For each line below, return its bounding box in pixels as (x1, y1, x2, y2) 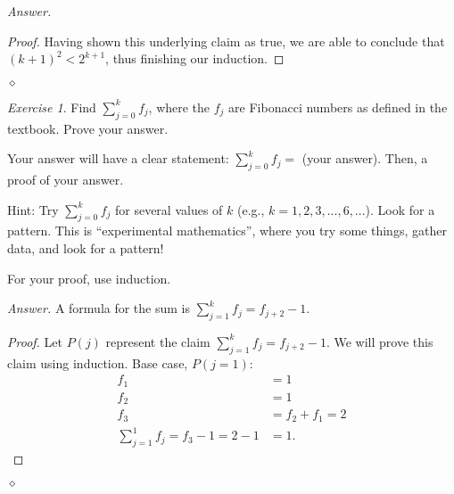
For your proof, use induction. (7, 268, 171, 287)
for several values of (114, 200, 223, 218)
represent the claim (105, 332, 210, 350)
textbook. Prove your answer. (7, 119, 169, 137)
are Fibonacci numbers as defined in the (228, 97, 448, 116)
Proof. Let (7, 332, 62, 350)
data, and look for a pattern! (7, 238, 164, 257)
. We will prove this (326, 332, 433, 350)
